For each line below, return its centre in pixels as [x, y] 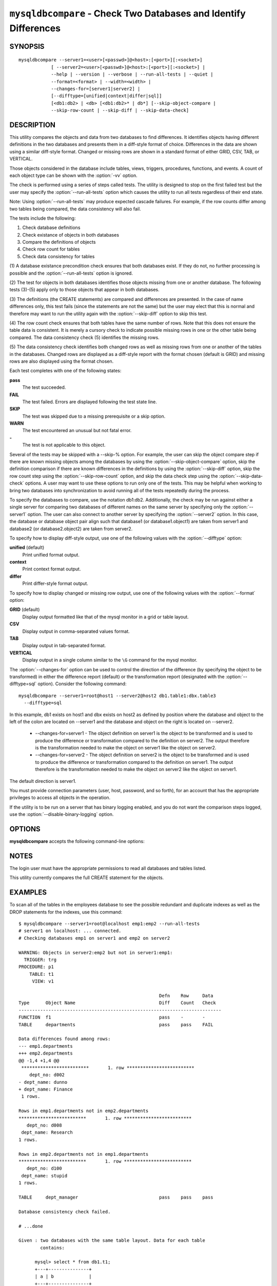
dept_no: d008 [44, 1126]
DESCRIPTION [33, 125]
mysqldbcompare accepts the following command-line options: [77, 842]
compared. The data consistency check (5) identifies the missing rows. [85, 337]
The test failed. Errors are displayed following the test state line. [90, 402]
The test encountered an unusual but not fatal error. [77, 431]
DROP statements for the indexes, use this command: [66, 912]
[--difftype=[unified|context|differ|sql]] [106, 96]
